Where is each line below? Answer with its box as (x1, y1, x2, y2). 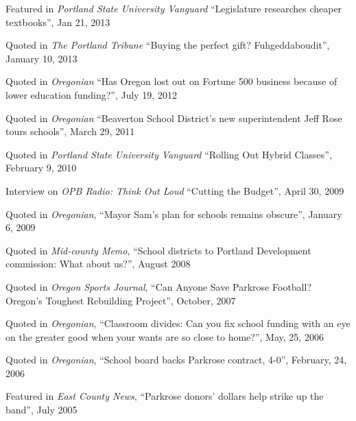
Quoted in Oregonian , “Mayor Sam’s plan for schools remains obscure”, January (5, 206, 342, 221)
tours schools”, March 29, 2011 (5, 124, 135, 139)
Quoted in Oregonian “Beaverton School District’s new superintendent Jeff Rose (5, 110, 342, 125)
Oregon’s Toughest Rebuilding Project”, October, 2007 (5, 293, 236, 307)
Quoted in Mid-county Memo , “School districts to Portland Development (5, 243, 311, 257)
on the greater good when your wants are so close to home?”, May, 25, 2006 (5, 329, 324, 344)
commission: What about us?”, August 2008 (5, 256, 191, 271)
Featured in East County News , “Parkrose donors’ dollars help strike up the (5, 389, 324, 403)
